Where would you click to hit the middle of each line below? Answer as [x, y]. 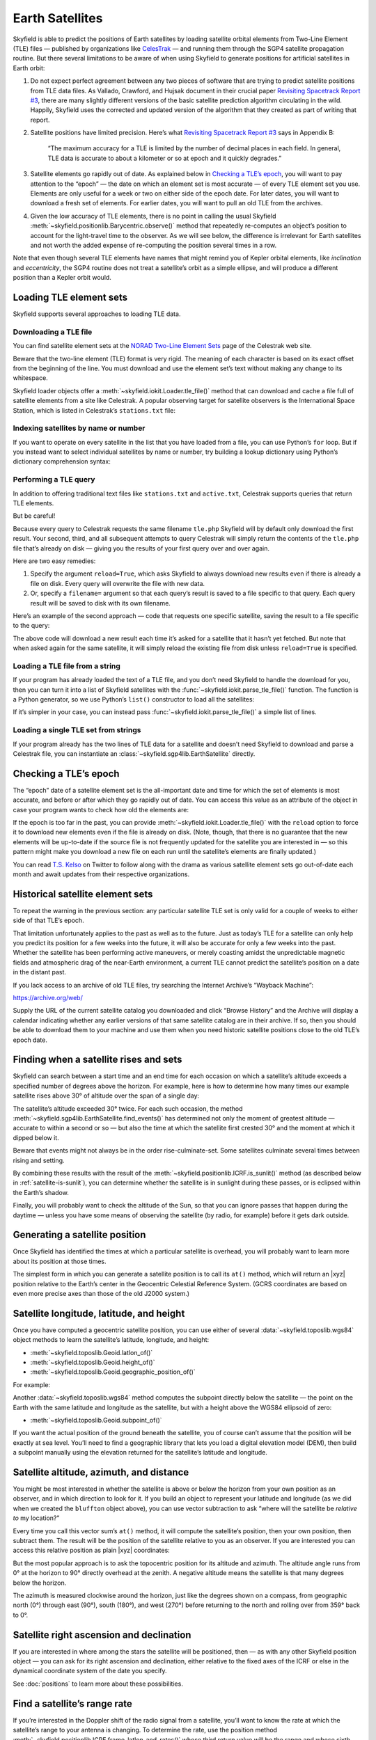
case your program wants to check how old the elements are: [101, 809]
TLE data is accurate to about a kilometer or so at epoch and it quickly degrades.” [165, 158]
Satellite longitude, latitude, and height [99, 1313]
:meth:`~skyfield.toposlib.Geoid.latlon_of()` [92, 1352]
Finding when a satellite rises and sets [97, 1060]
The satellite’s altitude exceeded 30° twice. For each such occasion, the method [128, 1108]
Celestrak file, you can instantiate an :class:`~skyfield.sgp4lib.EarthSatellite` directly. [134, 753]
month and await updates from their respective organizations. [101, 874]
